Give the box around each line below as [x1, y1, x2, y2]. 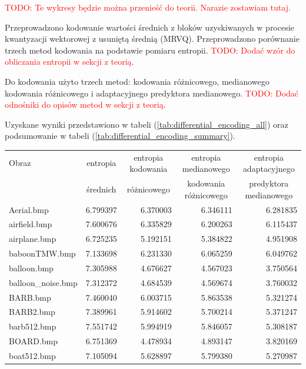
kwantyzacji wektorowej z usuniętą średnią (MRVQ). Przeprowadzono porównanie [5, 32, 300, 45]
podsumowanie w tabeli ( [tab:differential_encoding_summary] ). [5, 129, 235, 142]
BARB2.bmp [9, 305, 55, 318]
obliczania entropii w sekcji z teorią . [5, 55, 134, 68]
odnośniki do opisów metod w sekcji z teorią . [5, 98, 166, 111]
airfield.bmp [9, 218, 52, 230]
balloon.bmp [9, 261, 54, 274]
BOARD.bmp [9, 335, 58, 347]
